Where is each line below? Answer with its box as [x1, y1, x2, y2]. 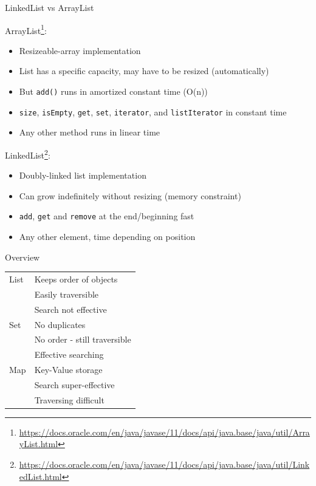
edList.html [19, 470, 62, 482]
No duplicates [34, 318, 86, 330]
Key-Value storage [34, 363, 103, 376]
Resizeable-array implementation [19, 44, 141, 56]
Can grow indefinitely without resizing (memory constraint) [19, 189, 241, 202]
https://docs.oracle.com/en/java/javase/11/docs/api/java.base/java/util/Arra [19, 425, 310, 438]
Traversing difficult [34, 393, 105, 406]
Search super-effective [34, 378, 115, 391]
